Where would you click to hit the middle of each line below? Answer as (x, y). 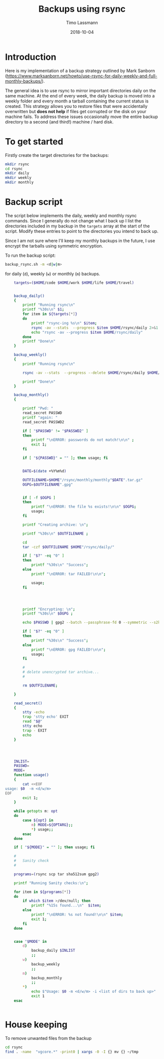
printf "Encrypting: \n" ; (49, 609)
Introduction (31, 57)
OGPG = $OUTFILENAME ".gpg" (48, 484)
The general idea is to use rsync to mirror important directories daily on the (81, 90)
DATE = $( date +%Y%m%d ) (45, 471)
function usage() (31, 775)
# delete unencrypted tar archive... (61, 672)
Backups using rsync (82, 9)
